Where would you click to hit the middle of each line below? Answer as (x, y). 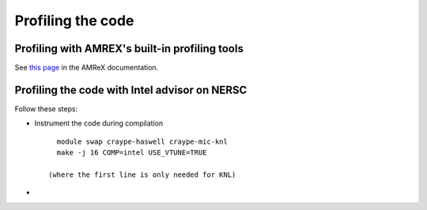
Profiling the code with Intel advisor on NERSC (131, 90)
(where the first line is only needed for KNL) (142, 174)
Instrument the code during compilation (99, 123)
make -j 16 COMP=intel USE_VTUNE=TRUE (132, 153)
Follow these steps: (46, 109)
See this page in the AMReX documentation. (87, 68)
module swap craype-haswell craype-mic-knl (142, 141)
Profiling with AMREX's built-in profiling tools (129, 49)
